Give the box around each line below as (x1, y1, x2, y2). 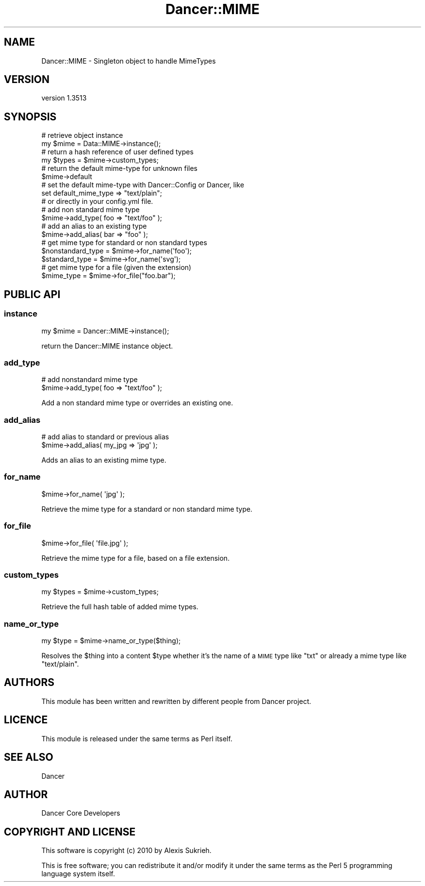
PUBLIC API (4, 288, 61, 301)
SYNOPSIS (4, 110, 57, 123)
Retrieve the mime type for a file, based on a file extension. (41, 553, 230, 562)
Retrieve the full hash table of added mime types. (41, 602, 198, 611)
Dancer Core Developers (41, 809, 120, 818)
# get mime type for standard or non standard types (41, 238, 207, 247)
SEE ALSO (4, 751, 53, 764)
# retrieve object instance (41, 131, 123, 140)
